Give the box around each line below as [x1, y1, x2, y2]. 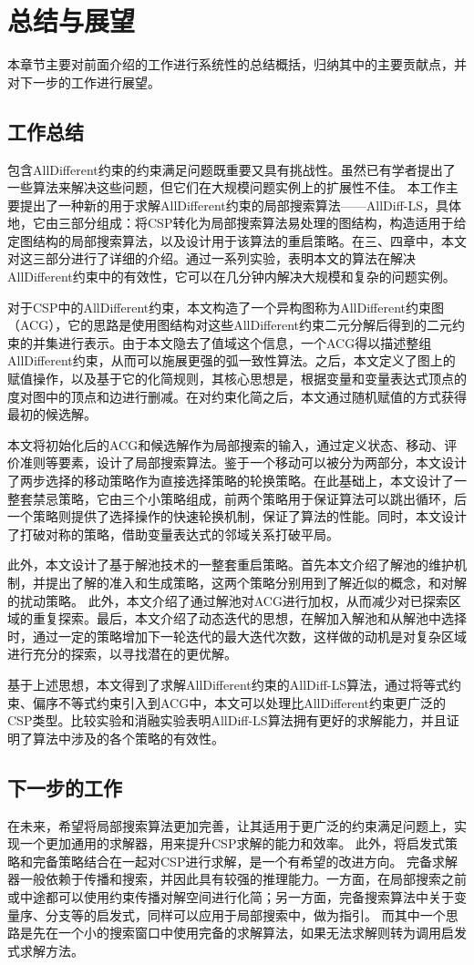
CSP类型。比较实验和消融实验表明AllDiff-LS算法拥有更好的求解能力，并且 [7, 711, 447, 730]
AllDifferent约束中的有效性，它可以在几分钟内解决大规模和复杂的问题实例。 [7, 267, 456, 286]
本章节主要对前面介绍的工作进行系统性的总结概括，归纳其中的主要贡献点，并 [7, 55, 467, 74]
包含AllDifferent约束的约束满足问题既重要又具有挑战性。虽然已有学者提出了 [7, 159, 456, 179]
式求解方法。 [7, 940, 84, 960]
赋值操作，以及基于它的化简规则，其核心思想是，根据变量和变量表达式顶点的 [7, 369, 467, 388]
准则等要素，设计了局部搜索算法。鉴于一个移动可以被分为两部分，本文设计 [19, 453, 467, 472]
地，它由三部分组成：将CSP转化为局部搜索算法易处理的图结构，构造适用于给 [7, 213, 467, 232]
